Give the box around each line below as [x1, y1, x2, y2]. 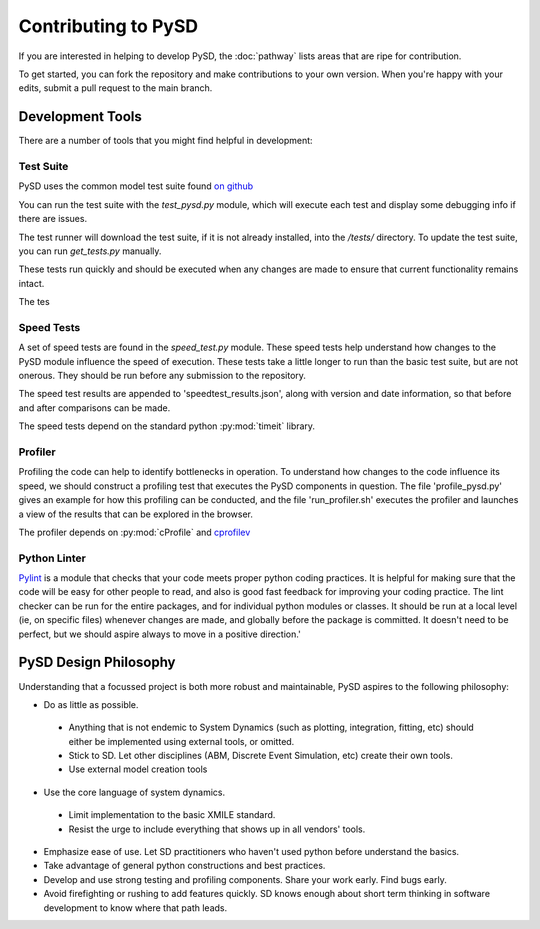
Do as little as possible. [43, 698, 139, 710]
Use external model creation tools [68, 763, 208, 775]
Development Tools [18, 108, 142, 125]
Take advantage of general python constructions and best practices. [43, 860, 326, 872]
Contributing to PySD [18, 15, 199, 37]
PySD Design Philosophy [18, 654, 176, 671]
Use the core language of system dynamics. [43, 786, 226, 798]
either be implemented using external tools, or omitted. [68, 735, 295, 747]
